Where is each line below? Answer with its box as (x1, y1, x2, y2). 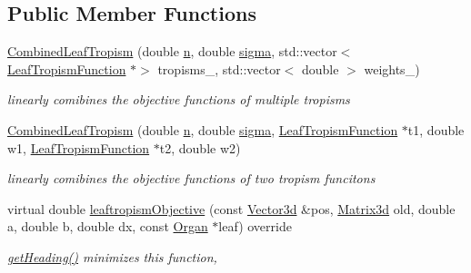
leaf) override (218, 217, 292, 236)
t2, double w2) (159, 138, 241, 157)
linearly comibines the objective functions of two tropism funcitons (7, 169, 376, 188)
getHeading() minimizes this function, (7, 247, 217, 266)
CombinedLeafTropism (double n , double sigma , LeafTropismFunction (7, 120, 398, 139)
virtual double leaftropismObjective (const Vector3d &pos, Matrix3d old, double (7, 199, 456, 218)
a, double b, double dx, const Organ (7, 217, 208, 236)
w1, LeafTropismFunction (7, 138, 150, 157)
